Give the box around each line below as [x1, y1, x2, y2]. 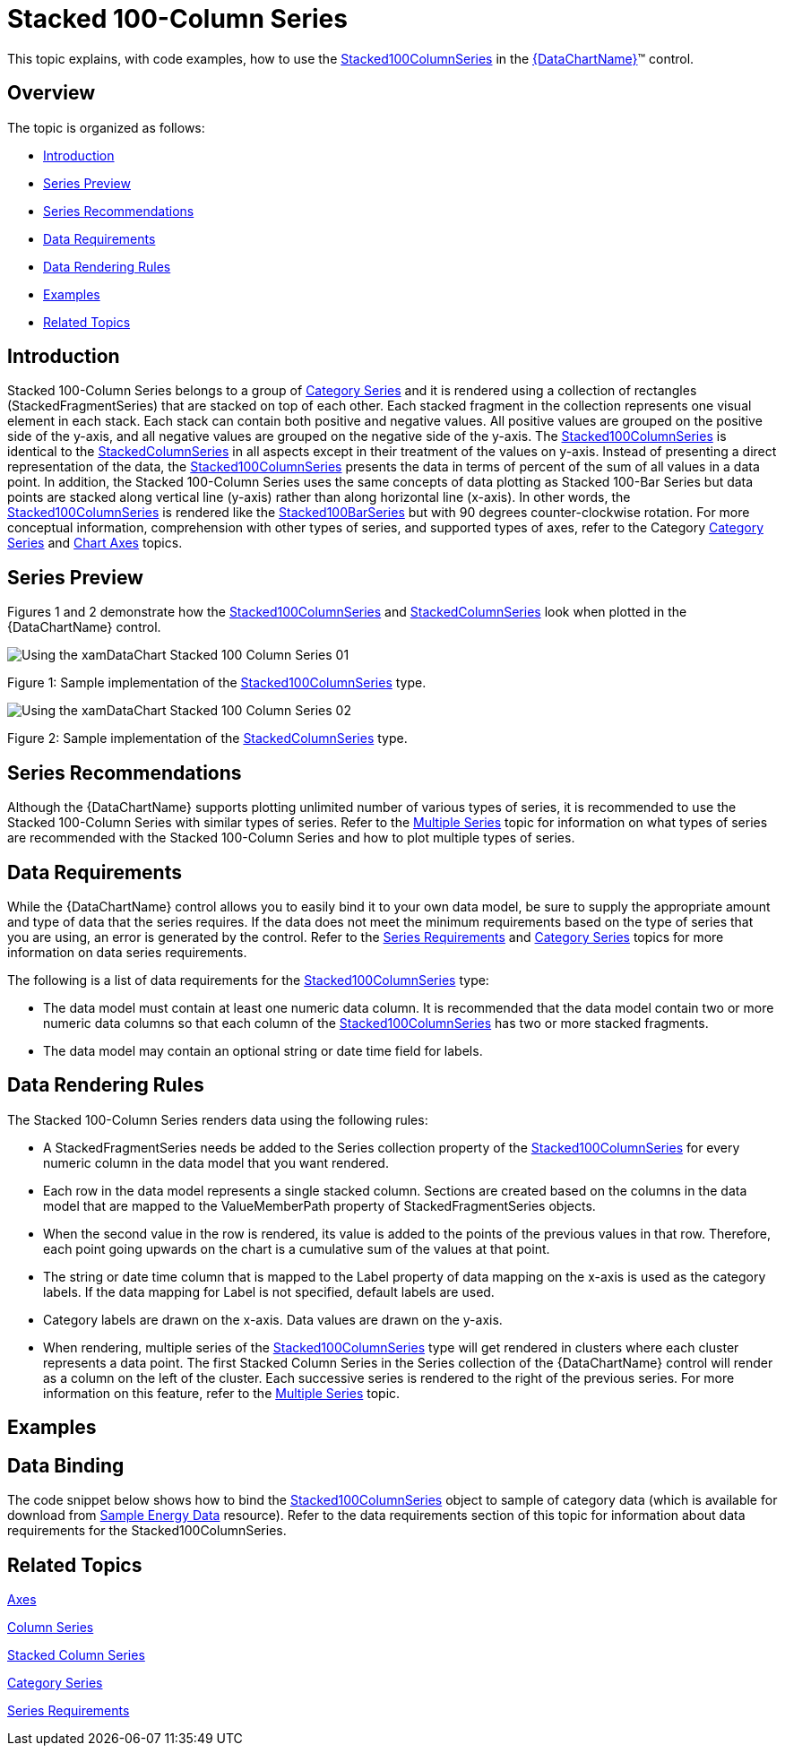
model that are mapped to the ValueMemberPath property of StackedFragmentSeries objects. [43, 1197, 596, 1213]
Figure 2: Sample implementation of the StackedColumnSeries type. [7, 730, 408, 747]
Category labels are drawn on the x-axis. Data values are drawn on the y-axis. [43, 1311, 503, 1327]
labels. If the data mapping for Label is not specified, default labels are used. [43, 1283, 495, 1300]
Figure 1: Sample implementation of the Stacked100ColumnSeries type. [7, 675, 427, 691]
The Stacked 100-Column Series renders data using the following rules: [7, 1111, 428, 1127]
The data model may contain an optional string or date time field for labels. [43, 1042, 483, 1058]
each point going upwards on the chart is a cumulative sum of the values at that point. [43, 1240, 550, 1256]
